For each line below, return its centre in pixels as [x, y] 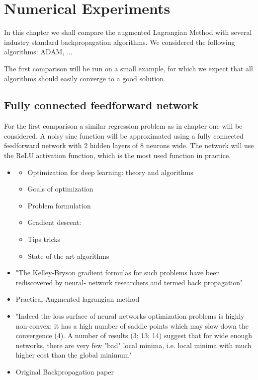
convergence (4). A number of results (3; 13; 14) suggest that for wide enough [134, 335]
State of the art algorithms [68, 256]
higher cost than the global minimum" [74, 355]
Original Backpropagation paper [65, 371]
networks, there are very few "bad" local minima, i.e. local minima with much [133, 345]
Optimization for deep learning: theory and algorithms [110, 172]
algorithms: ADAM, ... [38, 52]
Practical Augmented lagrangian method [78, 299]
